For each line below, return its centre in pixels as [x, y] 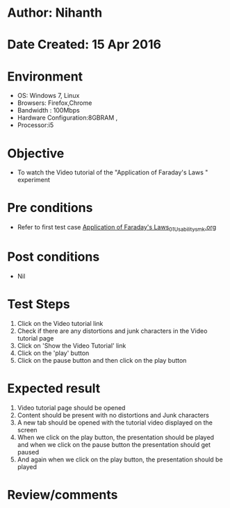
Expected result [54, 389]
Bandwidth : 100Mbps [48, 110]
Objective [36, 153]
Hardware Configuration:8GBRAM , [67, 118]
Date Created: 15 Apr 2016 [84, 45]
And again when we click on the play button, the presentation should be [120, 459]
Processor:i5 [35, 125]
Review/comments [63, 494]
